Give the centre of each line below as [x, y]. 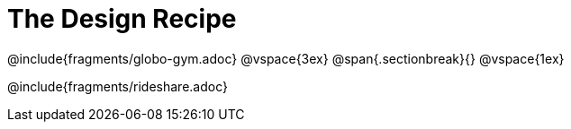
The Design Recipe [122, 19]
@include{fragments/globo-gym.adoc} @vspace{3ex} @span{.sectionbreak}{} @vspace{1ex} [286, 58]
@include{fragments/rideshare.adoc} [118, 86]
